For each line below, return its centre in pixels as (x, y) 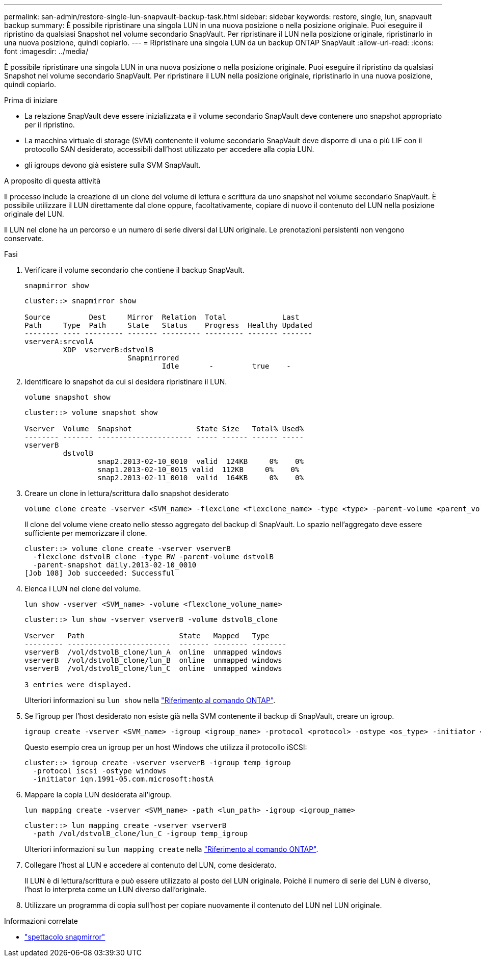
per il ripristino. (50, 125)
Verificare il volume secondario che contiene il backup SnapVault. (135, 270)
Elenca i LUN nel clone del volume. (83, 589)
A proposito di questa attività (52, 181)
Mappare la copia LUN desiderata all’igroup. (98, 795)
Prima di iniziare (31, 100)
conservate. (24, 238)
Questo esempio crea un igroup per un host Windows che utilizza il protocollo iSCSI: (166, 747)
